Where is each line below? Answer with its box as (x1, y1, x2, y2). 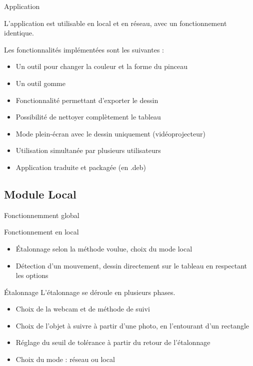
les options (15, 270, 48, 280)
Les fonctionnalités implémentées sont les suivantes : (4, 44, 164, 54)
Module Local (4, 186, 76, 201)
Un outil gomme (15, 77, 65, 88)
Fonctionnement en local (4, 226, 79, 237)
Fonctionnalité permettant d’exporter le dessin (15, 94, 158, 105)
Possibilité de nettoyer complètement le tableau (15, 111, 161, 122)
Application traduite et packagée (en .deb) (15, 161, 146, 172)
